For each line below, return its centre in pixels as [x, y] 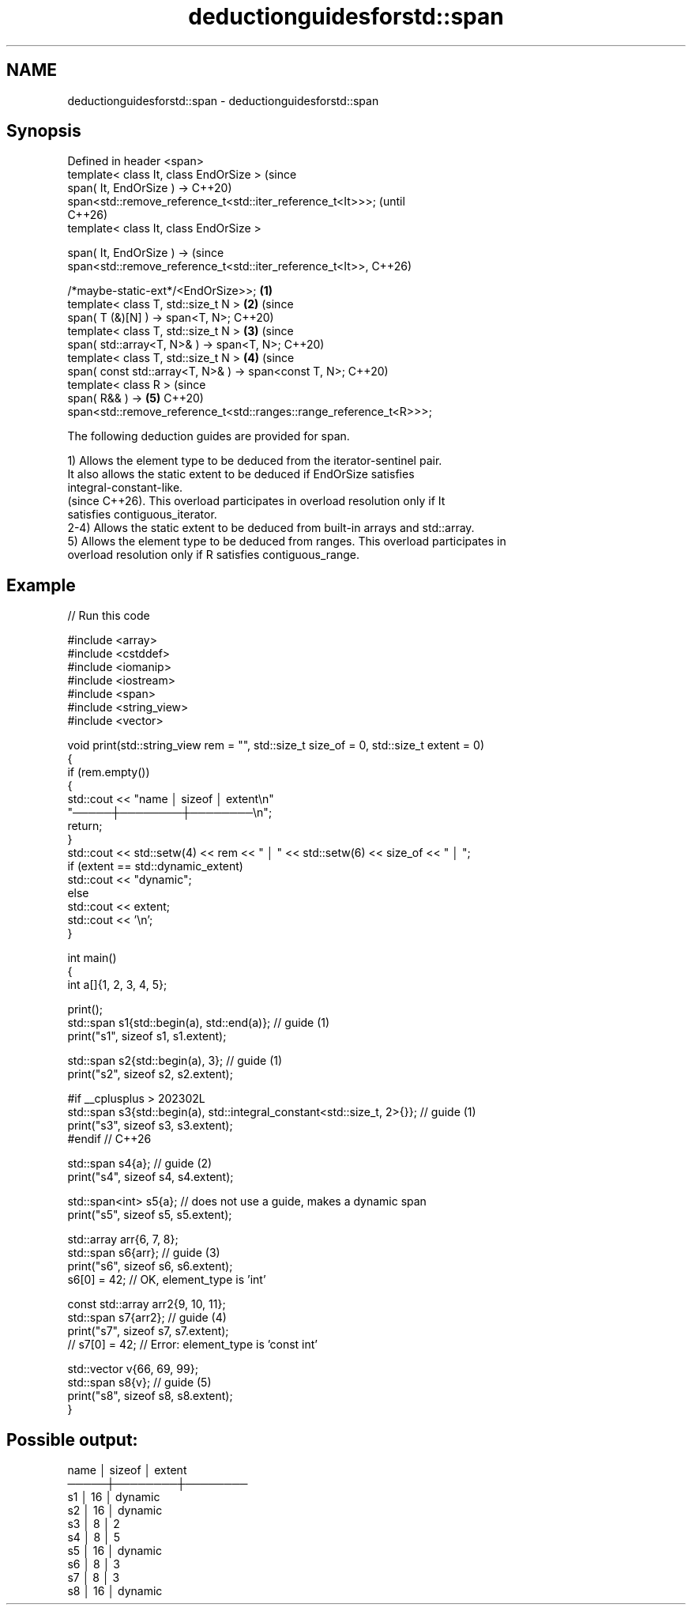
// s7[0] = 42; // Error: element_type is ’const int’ [192, 1345]
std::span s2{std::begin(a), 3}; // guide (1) [175, 1061]
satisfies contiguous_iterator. [142, 515]
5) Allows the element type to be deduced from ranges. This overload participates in [287, 541]
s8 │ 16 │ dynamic [115, 1591]
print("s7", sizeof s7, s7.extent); [148, 1331]
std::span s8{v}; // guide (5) [139, 1383]
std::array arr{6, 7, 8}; [123, 1239]
